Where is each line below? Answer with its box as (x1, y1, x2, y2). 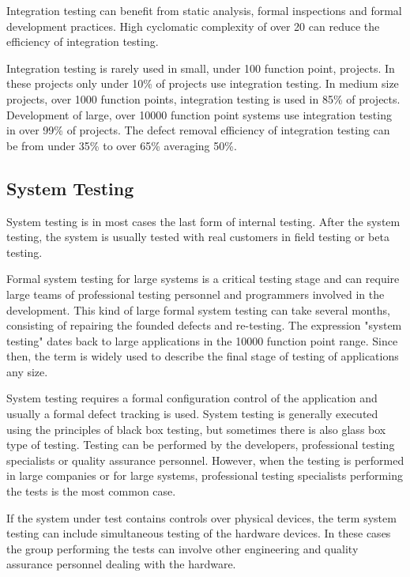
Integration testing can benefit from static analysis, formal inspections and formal (6, 2, 402, 18)
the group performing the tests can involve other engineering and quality (6, 540, 359, 556)
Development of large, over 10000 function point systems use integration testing (6, 106, 392, 123)
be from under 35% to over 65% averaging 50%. (6, 137, 237, 153)
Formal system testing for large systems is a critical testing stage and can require (6, 270, 400, 287)
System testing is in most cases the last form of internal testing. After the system (6, 213, 401, 229)
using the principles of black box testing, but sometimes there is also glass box (6, 420, 386, 437)
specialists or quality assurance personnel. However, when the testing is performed (6, 451, 404, 468)
